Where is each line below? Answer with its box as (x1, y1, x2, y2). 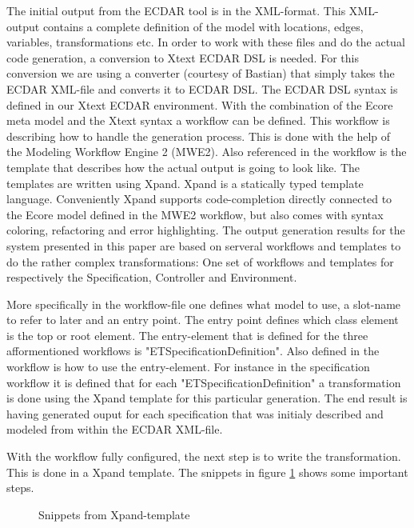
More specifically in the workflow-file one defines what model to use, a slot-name (6, 295, 401, 312)
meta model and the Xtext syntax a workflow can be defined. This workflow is (6, 112, 390, 129)
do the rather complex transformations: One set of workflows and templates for (6, 253, 394, 270)
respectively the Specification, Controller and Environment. (6, 269, 297, 286)
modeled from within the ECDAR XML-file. (6, 421, 223, 438)
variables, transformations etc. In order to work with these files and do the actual (6, 34, 405, 50)
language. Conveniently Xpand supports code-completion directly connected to (6, 190, 392, 207)
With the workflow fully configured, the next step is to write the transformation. (6, 448, 401, 465)
